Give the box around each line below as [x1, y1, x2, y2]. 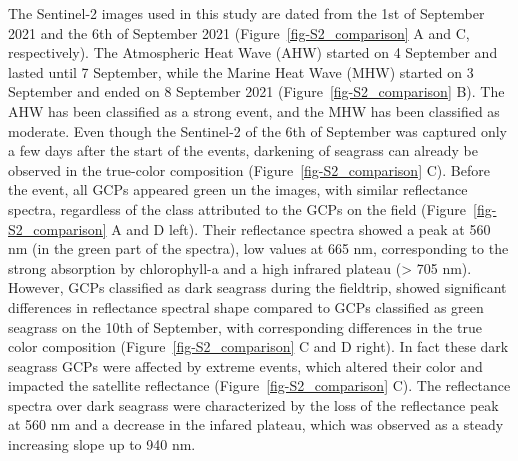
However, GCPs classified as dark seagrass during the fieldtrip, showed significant [8, 277, 507, 298]
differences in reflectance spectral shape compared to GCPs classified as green [8, 296, 484, 317]
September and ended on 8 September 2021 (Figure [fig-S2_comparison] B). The [8, 81, 505, 102]
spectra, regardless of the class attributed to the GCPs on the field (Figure [8, 198, 467, 219]
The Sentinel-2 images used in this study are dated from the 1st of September [8, 3, 485, 23]
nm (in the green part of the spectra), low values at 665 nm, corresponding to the [8, 238, 509, 259]
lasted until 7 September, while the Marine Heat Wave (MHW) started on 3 [8, 61, 474, 82]
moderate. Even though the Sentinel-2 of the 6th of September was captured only [8, 120, 507, 141]
